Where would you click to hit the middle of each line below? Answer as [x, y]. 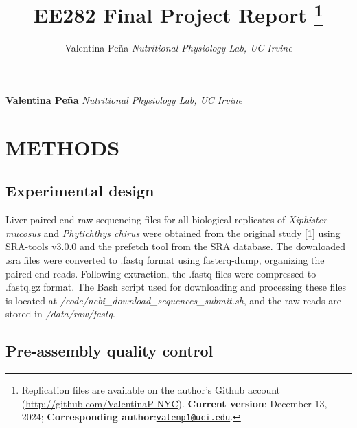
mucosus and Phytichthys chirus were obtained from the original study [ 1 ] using [173, 233]
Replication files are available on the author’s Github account [151, 390]
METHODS [63, 147]
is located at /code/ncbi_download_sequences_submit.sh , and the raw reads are [173, 300]
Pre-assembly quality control [110, 351]
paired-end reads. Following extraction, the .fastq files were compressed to [161, 273]
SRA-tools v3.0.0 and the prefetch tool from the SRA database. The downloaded [175, 246]
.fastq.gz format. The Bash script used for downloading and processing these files [176, 287]
